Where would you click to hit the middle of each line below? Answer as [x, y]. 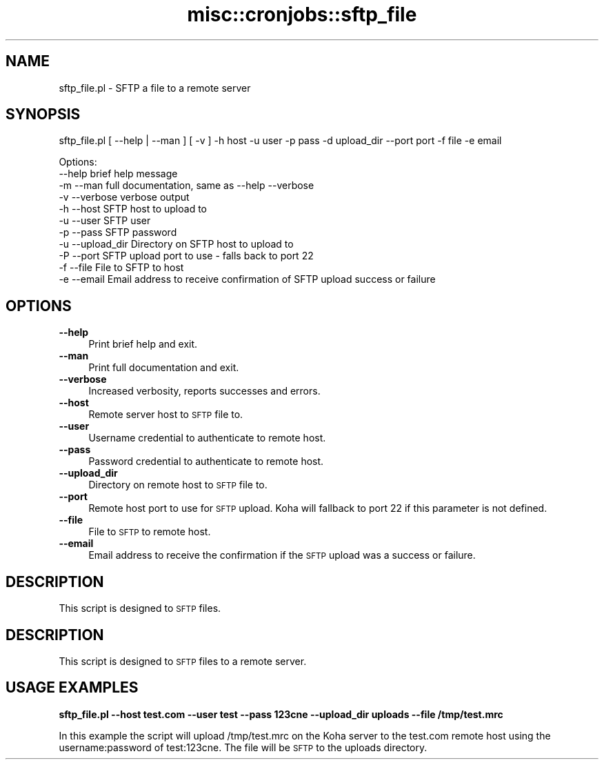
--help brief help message [118, 174]
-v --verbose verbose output [124, 197]
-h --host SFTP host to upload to [133, 209]
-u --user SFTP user [105, 221]
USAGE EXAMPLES [72, 688]
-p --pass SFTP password [118, 232]
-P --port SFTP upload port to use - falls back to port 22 [186, 256]
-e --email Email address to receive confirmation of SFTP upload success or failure [247, 279]
